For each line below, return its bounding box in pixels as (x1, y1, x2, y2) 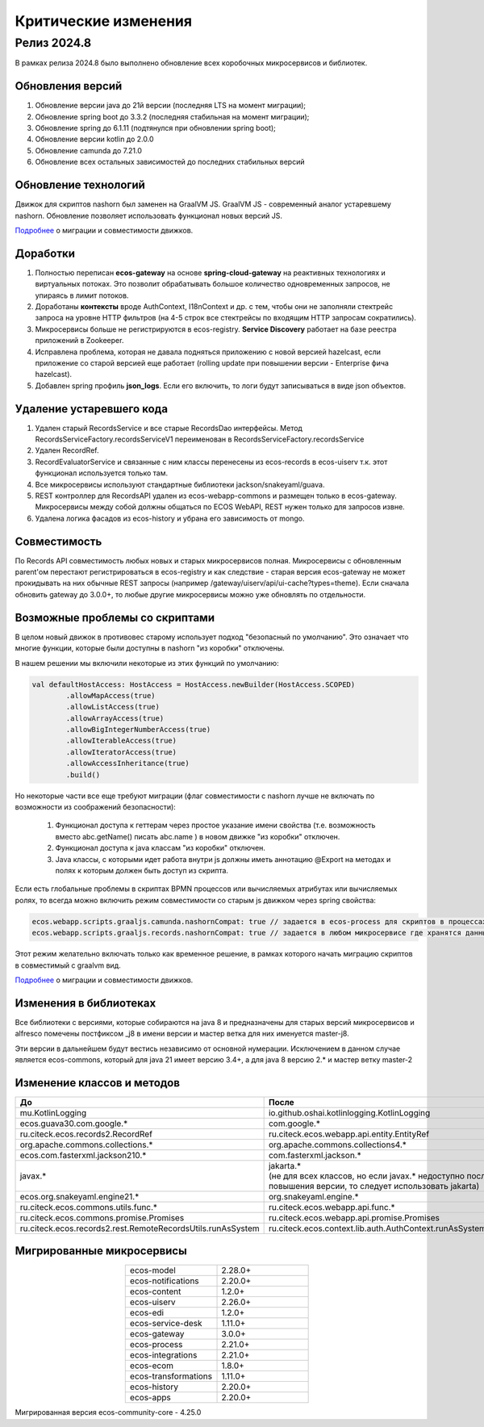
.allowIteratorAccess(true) (65, 747, 177, 756)
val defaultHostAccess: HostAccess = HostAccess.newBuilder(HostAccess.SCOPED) (31, 680, 356, 689)
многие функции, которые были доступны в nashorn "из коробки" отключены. (15, 643, 286, 653)
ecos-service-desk (129, 1318, 202, 1329)
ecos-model (129, 1265, 177, 1276)
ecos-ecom (129, 1360, 173, 1371)
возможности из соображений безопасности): (15, 802, 177, 812)
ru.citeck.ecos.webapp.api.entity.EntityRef (268, 1128, 430, 1140)
